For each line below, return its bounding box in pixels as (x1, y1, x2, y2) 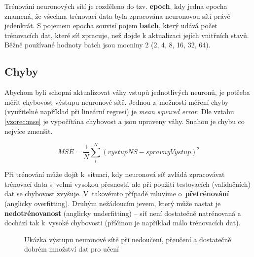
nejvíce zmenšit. (4, 126, 53, 136)
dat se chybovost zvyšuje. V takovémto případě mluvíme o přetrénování (4, 188, 229, 199)
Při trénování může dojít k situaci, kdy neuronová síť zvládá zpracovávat (4, 169, 225, 179)
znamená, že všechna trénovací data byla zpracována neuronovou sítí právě (4, 10, 230, 21)
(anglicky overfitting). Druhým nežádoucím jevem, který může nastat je (4, 198, 221, 209)
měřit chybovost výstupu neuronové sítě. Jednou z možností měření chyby (4, 96, 229, 107)
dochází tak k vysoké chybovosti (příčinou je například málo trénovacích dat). (4, 217, 241, 228)
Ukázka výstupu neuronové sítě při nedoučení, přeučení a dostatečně (24, 234, 231, 244)
